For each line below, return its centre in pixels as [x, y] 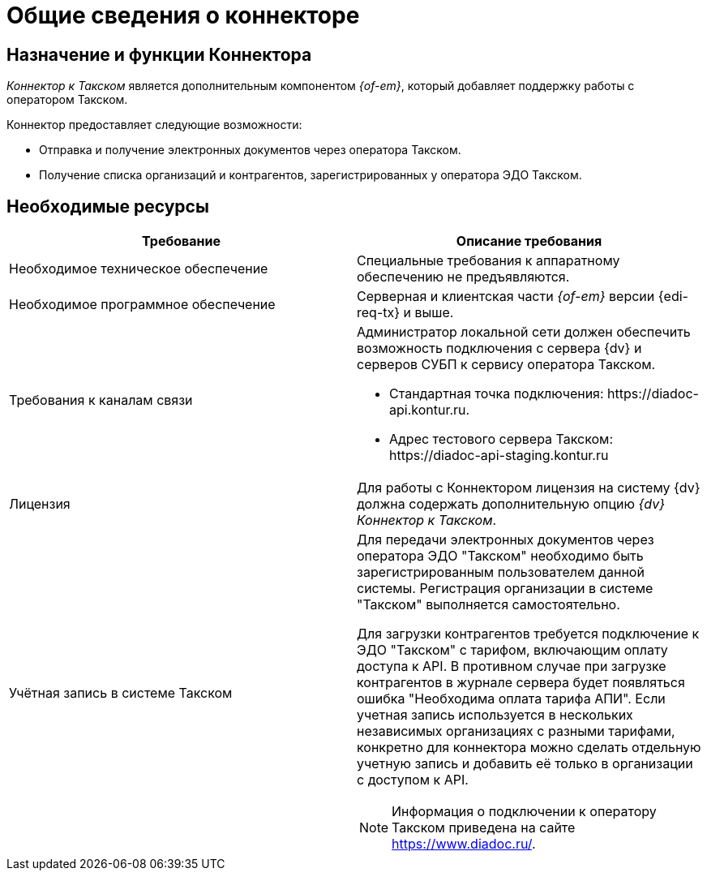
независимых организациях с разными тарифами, [516, 731]
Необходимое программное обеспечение [142, 305]
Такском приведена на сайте [484, 828]
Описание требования [529, 241]
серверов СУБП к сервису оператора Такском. [506, 365]
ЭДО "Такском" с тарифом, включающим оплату [512, 650]
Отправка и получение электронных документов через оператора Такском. [250, 150]
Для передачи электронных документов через [506, 540]
